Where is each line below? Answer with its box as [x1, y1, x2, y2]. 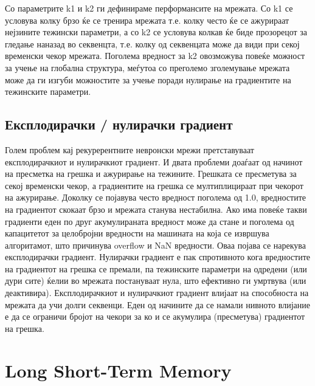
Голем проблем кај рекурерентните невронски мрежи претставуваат [5, 143, 254, 156]
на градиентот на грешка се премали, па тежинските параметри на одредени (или [5, 262, 307, 275]
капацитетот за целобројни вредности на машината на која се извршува [5, 227, 269, 240]
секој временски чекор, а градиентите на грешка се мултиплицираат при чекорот [5, 179, 303, 191]
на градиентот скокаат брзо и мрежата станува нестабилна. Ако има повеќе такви [5, 202, 307, 215]
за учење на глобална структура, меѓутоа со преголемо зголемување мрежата [5, 61, 290, 74]
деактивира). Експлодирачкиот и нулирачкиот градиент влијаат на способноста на [5, 286, 309, 299]
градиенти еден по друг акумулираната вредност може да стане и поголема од [5, 215, 294, 227]
